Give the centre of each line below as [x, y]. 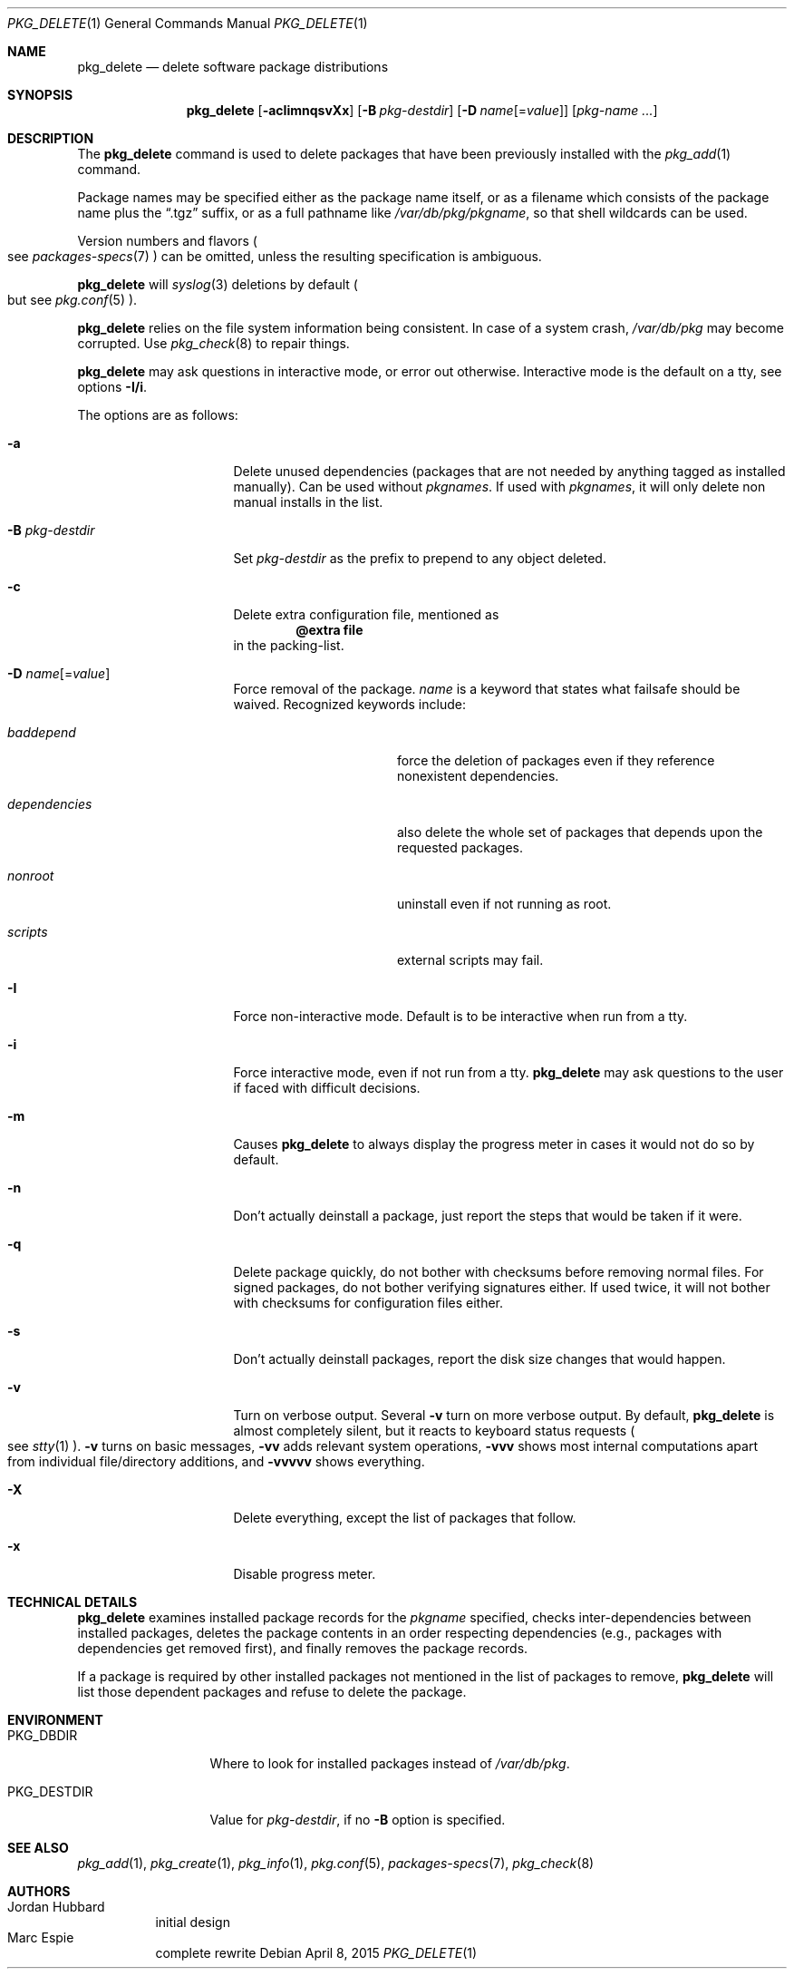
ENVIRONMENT [55, 1720]
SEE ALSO [38, 1848]
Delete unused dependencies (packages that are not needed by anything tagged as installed [509, 471]
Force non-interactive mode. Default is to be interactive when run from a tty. [460, 1016]
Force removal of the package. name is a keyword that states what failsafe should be [487, 689]
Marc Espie [41, 1937]
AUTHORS [39, 1891]
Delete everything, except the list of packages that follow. [405, 1518]
